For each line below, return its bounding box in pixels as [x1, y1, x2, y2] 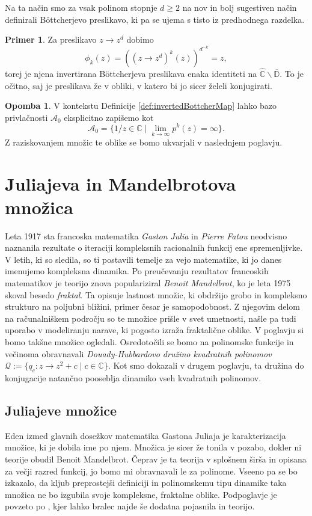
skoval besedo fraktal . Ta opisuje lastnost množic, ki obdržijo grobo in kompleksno [5, 288, 307, 301]
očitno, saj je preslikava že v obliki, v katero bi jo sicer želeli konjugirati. [5, 79, 272, 91]
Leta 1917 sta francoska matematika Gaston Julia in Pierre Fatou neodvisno [5, 229, 287, 242]
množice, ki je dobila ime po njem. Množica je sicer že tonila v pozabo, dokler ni [5, 441, 302, 453]
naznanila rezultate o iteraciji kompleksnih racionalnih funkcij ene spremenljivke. [5, 241, 303, 254]
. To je [280, 67, 304, 80]
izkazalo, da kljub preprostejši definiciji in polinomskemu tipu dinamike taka [5, 476, 287, 489]
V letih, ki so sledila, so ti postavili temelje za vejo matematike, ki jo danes [5, 253, 282, 265]
